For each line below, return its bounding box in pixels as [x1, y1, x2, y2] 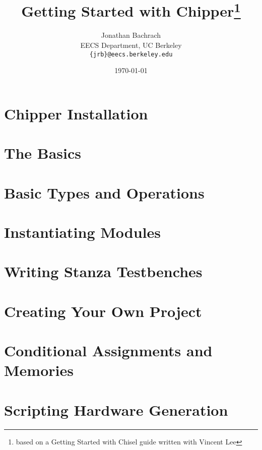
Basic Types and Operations [4, 182, 205, 203]
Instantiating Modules [4, 222, 161, 242]
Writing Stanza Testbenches [4, 261, 203, 282]
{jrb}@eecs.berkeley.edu [89, 50, 173, 58]
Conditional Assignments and [4, 340, 213, 361]
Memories [4, 360, 74, 380]
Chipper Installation [4, 103, 148, 123]
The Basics [4, 143, 81, 163]
